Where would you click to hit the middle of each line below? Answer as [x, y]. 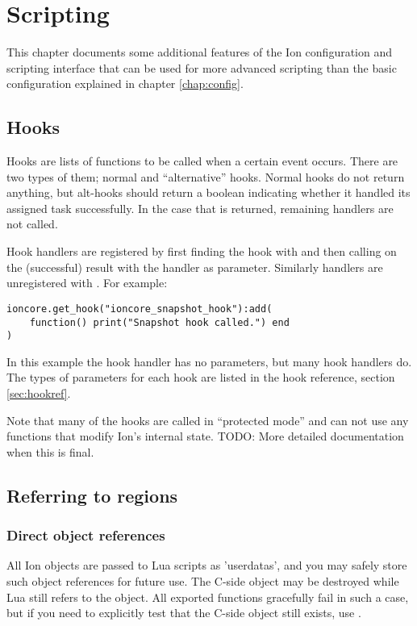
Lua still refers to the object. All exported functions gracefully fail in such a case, [208, 597]
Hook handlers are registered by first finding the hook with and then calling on [202, 251]
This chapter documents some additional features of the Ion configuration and [200, 52]
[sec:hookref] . [39, 393]
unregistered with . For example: [87, 283]
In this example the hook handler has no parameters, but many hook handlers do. [209, 361]
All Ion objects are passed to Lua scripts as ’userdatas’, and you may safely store [207, 565]
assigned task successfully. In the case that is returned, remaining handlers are [200, 208]
